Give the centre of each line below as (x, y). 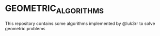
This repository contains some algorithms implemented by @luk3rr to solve (80, 23)
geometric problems (25, 28)
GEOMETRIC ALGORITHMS (55, 9)
